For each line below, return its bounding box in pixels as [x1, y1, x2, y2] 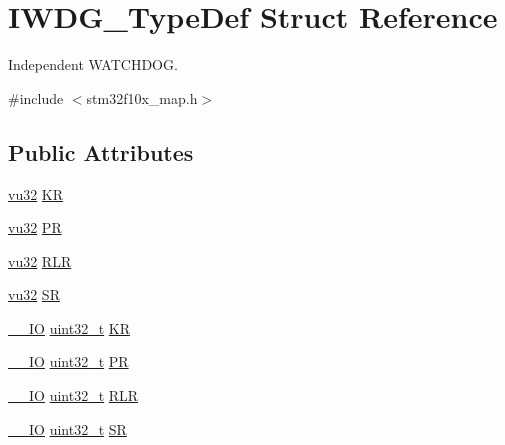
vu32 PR [8, 217, 62, 238]
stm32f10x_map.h [86, 87, 198, 108]
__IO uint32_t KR [8, 317, 130, 338]
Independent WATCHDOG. [8, 54, 178, 75]
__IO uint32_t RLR [8, 385, 139, 406]
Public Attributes [8, 136, 194, 167]
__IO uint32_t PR [8, 351, 129, 372]
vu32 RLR [8, 250, 72, 271]
